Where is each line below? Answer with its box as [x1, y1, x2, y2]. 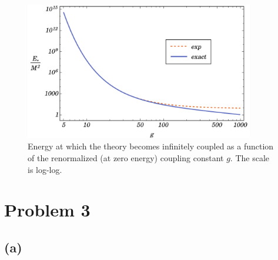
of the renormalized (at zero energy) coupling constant [28, 151, 224, 164]
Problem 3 [4, 198, 91, 222]
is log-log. [28, 163, 62, 175]
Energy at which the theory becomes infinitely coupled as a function [28, 140, 274, 152]
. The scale [230, 151, 270, 164]
